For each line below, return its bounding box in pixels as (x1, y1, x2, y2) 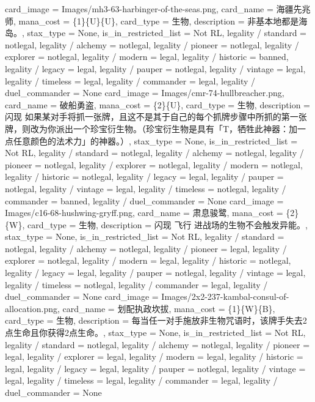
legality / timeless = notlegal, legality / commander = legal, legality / (5, 278, 268, 291)
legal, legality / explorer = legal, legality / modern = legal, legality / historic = (5, 350, 303, 363)
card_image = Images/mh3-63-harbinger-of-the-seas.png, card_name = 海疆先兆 (5, 2, 311, 15)
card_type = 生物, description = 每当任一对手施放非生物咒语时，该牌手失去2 (5, 314, 307, 327)
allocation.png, (5, 302, 60, 315)
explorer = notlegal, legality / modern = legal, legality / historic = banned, (5, 50, 289, 63)
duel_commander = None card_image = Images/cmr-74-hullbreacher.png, (5, 86, 284, 99)
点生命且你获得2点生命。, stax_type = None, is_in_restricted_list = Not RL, (5, 326, 306, 339)
